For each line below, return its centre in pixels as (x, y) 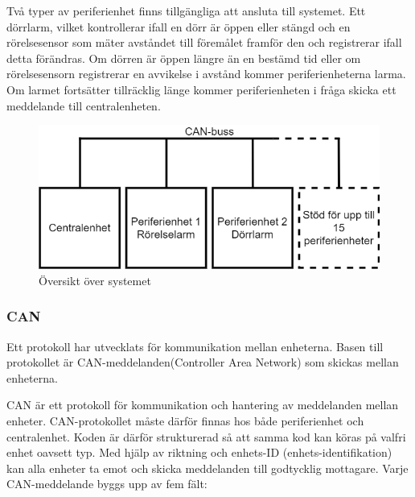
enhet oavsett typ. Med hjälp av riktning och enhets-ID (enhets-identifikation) (199, 452)
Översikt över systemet (95, 280)
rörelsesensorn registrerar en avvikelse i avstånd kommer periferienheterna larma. (206, 74)
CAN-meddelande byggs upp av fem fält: (107, 484)
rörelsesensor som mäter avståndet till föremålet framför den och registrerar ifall (204, 42)
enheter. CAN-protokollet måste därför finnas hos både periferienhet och (185, 420)
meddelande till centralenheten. (84, 105)
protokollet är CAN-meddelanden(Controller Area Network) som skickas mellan (203, 362)
